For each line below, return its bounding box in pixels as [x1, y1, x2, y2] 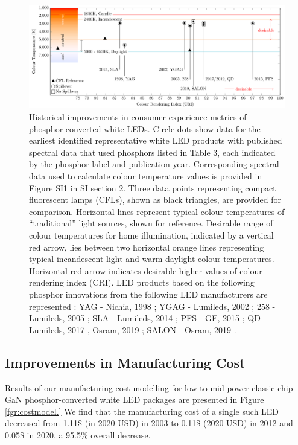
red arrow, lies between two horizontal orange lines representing [29, 240, 264, 253]
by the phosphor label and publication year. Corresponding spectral [29, 158, 279, 170]
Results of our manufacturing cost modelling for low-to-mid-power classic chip [5, 381, 293, 394]
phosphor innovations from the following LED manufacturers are [29, 287, 268, 300]
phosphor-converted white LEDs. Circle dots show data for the [29, 122, 261, 135]
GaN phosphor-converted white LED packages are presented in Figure [5, 393, 264, 406]
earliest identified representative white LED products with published [29, 134, 282, 147]
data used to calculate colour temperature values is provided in [29, 169, 262, 182]
